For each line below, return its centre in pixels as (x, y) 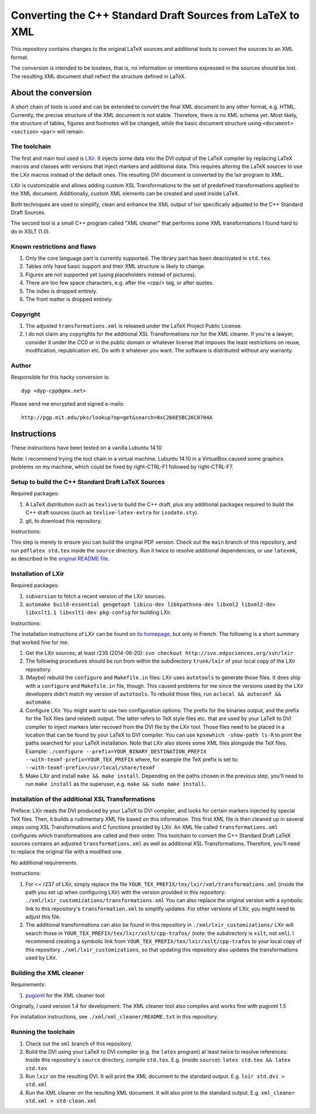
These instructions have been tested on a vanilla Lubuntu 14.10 (86, 448)
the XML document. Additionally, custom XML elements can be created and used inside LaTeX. (125, 194)
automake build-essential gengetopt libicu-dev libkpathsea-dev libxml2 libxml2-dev (150, 605)
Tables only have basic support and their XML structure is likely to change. (116, 266)
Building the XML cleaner (47, 973)
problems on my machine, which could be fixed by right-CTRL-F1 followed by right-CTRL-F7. (122, 467)
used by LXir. (41, 958)
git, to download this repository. (64, 520)
